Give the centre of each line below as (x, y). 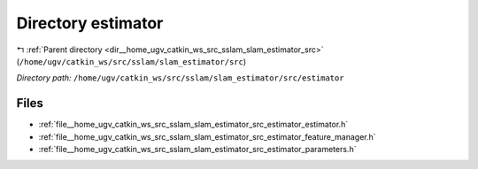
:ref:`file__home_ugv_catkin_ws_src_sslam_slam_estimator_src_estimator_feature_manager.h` (207, 136)
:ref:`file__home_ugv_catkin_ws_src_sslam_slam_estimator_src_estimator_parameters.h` (197, 150)
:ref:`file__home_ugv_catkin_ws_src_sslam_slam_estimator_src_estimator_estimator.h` (193, 125)
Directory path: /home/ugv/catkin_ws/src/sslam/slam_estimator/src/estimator (180, 78)
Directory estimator (90, 23)
